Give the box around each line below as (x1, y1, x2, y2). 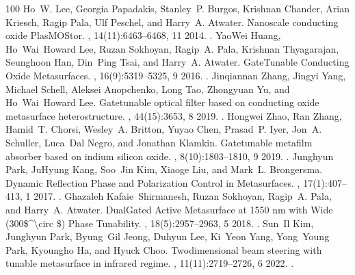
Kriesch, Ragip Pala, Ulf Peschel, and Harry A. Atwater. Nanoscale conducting (5, 14, 339, 29)
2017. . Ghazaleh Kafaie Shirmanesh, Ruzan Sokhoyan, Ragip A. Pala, (34, 189, 332, 203)
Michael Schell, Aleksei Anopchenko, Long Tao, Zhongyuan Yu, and (5, 81, 290, 96)
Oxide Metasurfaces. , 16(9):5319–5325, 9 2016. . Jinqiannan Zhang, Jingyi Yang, (5, 68, 346, 82)
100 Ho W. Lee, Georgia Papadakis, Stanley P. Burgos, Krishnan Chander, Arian (5, 1, 350, 15)
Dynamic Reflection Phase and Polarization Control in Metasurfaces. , (5, 175, 300, 189)
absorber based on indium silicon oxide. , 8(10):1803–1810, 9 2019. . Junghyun (5, 148, 334, 163)
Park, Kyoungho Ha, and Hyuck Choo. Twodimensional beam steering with (5, 242, 322, 257)
